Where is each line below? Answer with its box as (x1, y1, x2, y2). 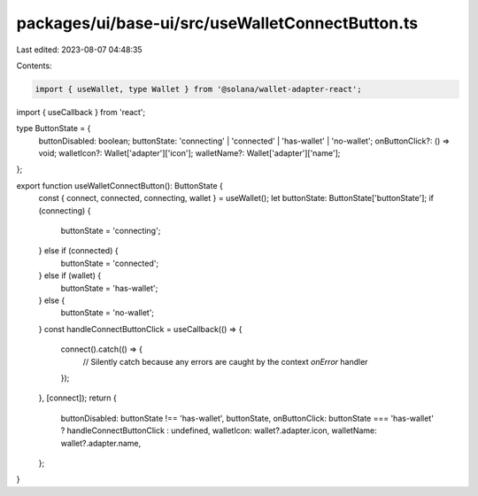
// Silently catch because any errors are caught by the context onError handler (82, 356, 368, 367)
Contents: (16, 60, 52, 71)
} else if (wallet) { (38, 270, 102, 281)
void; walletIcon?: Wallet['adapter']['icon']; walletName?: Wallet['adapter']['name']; (38, 148, 341, 159)
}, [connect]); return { (38, 392, 117, 403)
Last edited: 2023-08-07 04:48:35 (16, 44, 143, 55)
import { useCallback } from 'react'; (16, 106, 146, 117)
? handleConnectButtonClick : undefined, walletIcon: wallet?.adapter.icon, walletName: (60, 425, 377, 436)
